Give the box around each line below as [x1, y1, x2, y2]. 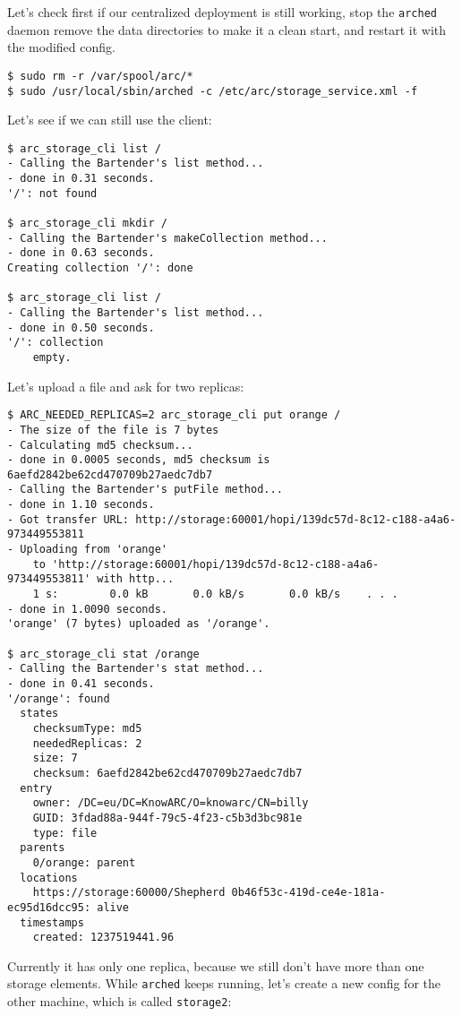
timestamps [20, 916, 84, 929]
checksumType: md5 [32, 721, 142, 735]
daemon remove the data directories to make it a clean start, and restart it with [7, 20, 447, 39]
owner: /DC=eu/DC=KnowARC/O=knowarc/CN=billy [32, 796, 309, 810]
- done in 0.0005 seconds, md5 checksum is [7, 453, 270, 467]
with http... [97, 573, 175, 586]
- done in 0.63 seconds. [7, 246, 155, 260]
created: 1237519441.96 [32, 931, 175, 944]
